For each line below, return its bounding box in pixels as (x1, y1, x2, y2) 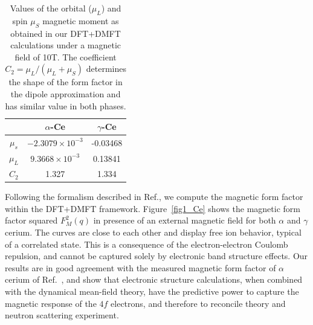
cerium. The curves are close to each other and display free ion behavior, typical (5, 225, 302, 238)
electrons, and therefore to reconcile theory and (111, 297, 286, 309)
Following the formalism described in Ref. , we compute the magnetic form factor (5, 190, 303, 203)
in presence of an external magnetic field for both (93, 214, 276, 227)
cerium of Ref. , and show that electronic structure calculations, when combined (5, 273, 303, 286)
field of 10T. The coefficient (15, 50, 117, 63)
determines (86, 62, 127, 75)
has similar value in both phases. (5, 99, 126, 112)
